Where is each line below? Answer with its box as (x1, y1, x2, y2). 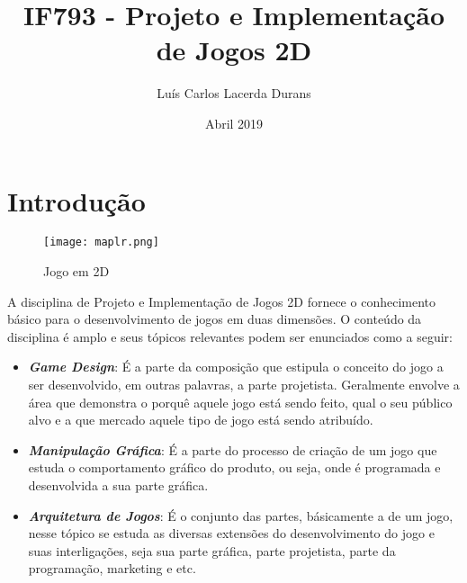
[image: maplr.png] (43, 236, 159, 249)
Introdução (7, 182, 146, 219)
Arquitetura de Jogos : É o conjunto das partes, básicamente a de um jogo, (28, 506, 454, 525)
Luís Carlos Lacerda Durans (157, 84, 311, 103)
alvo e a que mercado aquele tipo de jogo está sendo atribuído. (28, 410, 373, 429)
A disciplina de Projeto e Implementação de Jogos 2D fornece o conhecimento (7, 291, 436, 310)
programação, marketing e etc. (28, 559, 196, 578)
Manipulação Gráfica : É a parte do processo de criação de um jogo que (28, 440, 437, 459)
